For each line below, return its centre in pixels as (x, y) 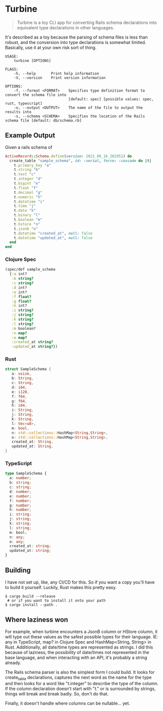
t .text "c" (25, 174)
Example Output (30, 135)
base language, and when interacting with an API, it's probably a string (76, 657)
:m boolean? (24, 328)
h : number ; (20, 510)
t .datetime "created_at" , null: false (53, 233)
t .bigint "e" (27, 183)
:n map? (19, 333)
